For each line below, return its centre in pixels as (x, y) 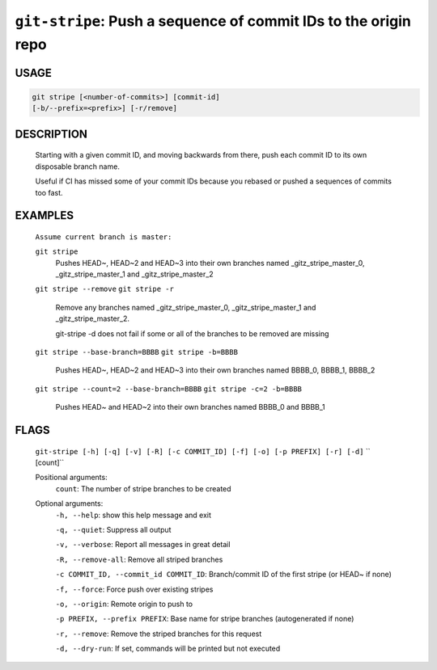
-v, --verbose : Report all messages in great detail (143, 545)
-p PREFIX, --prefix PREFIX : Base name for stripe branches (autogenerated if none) (205, 619)
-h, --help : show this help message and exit (134, 515)
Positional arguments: (72, 478)
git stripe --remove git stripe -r (104, 289)
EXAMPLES (45, 215)
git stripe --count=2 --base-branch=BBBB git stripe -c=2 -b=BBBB (169, 389)
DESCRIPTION (51, 134)
